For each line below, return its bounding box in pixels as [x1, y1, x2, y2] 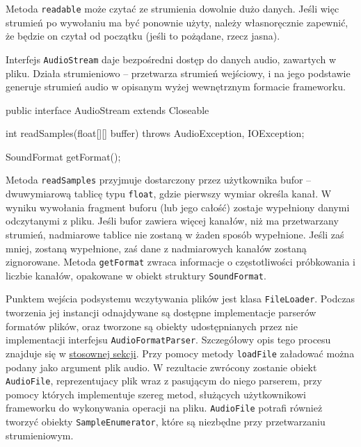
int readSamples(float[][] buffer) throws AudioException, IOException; [6, 126, 305, 140]
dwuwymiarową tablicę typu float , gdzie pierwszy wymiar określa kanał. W [6, 186, 332, 201]
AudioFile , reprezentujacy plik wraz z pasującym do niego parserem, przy [6, 373, 322, 388]
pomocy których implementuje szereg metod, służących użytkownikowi [6, 387, 306, 401]
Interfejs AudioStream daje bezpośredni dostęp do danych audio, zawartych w [6, 51, 336, 66]
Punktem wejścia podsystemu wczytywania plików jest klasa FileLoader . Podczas [6, 291, 355, 306]
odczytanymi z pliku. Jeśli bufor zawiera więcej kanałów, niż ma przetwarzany [6, 213, 339, 228]
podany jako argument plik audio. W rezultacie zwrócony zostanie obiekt [6, 359, 317, 374]
